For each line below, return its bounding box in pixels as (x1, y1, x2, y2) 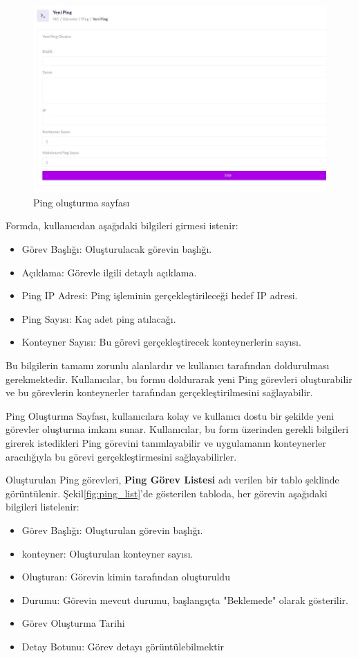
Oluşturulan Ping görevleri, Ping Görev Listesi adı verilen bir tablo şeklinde (6, 472, 339, 487)
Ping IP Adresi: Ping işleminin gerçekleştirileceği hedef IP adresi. (21, 288, 298, 303)
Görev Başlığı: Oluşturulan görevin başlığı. (21, 522, 203, 537)
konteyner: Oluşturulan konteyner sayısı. (21, 546, 194, 560)
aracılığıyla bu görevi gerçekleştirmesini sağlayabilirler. (6, 449, 237, 463)
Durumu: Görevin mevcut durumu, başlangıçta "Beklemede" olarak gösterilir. (21, 592, 349, 607)
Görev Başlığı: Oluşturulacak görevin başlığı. (21, 242, 212, 256)
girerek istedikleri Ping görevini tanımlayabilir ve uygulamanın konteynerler (6, 436, 326, 450)
